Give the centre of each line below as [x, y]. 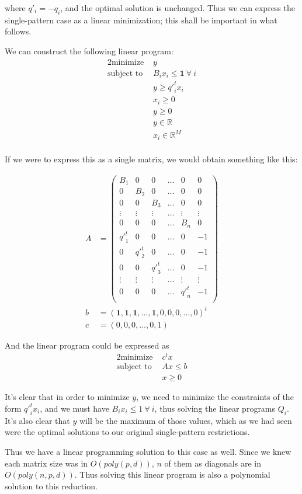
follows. [18, 31]
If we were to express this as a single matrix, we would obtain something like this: [151, 159]
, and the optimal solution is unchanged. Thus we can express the [178, 8]
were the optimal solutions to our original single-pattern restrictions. [127, 432]
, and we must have [74, 408]
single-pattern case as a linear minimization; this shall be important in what [141, 20]
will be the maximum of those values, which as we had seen [185, 420]
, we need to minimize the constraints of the [215, 397]
